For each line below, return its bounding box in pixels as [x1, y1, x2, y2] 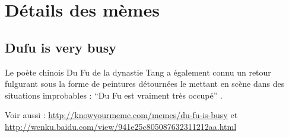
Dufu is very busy [5, 38, 117, 56]
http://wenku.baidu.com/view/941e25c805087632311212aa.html [5, 120, 237, 132]
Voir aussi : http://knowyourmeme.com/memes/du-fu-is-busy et [5, 109, 238, 121]
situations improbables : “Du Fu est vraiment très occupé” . [5, 89, 223, 101]
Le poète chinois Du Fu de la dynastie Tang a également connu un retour [5, 66, 271, 78]
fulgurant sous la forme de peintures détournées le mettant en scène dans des [5, 77, 285, 90]
